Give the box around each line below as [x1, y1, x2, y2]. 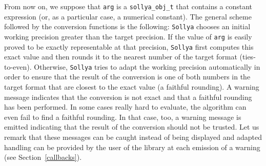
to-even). [4, 61, 32, 72]
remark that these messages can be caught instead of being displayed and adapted [4, 132, 262, 142]
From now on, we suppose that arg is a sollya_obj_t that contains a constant [4, 1, 253, 11]
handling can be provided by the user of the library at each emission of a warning [4, 141, 260, 152]
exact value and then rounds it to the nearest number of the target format [4, 51, 237, 62]
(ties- [239, 51, 256, 62]
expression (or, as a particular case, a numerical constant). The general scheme [4, 11, 252, 22]
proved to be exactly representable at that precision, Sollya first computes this [4, 41, 254, 52]
